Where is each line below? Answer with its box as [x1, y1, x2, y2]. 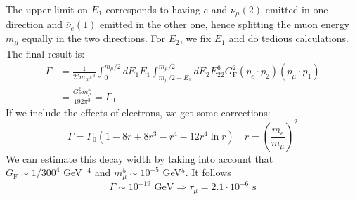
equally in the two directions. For [22, 31, 166, 46]
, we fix [179, 31, 212, 46]
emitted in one [265, 2, 328, 16]
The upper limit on [6, 2, 89, 16]
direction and [6, 17, 63, 32]
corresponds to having [105, 2, 200, 16]
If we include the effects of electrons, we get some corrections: [6, 105, 271, 119]
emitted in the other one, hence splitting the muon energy [100, 17, 349, 32]
